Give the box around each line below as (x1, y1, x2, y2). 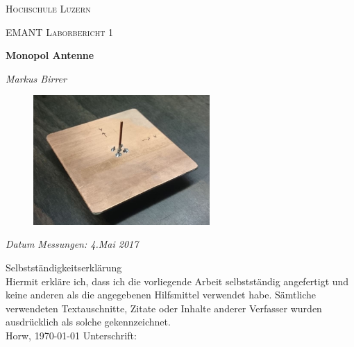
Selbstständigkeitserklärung (6, 260, 122, 275)
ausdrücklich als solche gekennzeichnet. (6, 314, 171, 329)
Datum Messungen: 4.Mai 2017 (6, 237, 139, 251)
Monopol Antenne (6, 48, 94, 62)
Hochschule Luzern (6, 1, 91, 15)
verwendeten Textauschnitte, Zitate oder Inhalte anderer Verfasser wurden (6, 301, 322, 315)
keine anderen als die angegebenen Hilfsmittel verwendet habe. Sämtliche (6, 287, 317, 302)
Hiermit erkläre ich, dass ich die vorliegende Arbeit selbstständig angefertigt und (6, 273, 349, 288)
